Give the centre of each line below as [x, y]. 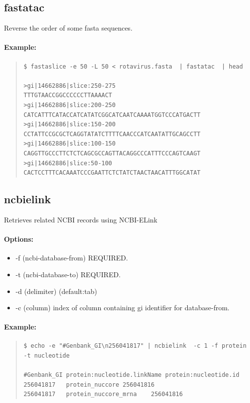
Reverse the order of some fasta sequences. [68, 28]
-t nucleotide [46, 356]
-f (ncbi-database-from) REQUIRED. [72, 258]
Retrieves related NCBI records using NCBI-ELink [81, 219]
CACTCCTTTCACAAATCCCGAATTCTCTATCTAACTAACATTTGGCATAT [112, 173]
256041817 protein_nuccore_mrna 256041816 [103, 394]
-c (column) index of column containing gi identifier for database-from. [123, 308]
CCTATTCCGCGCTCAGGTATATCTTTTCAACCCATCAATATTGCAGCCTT [112, 134]
